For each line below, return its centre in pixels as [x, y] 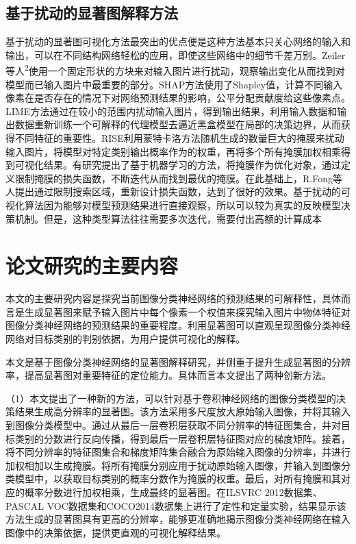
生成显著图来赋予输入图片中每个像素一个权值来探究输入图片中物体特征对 [187, 311]
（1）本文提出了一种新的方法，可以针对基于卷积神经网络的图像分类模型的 [171, 398]
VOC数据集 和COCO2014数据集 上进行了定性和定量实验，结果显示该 [196, 505]
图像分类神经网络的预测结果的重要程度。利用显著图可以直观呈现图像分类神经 [178, 325]
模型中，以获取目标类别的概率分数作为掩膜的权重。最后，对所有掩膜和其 [178, 479]
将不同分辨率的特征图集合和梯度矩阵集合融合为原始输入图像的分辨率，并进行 [178, 452]
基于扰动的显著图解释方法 [92, 13]
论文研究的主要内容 [92, 265]
